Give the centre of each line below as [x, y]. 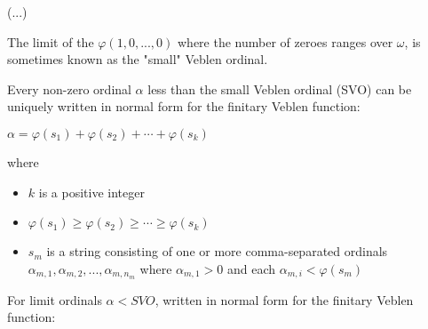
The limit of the [51, 41]
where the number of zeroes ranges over [285, 41]
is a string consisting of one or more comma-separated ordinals [217, 251]
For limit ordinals [55, 299]
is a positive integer [91, 192]
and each [251, 268]
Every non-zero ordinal [69, 88]
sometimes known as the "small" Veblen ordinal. [138, 59]
